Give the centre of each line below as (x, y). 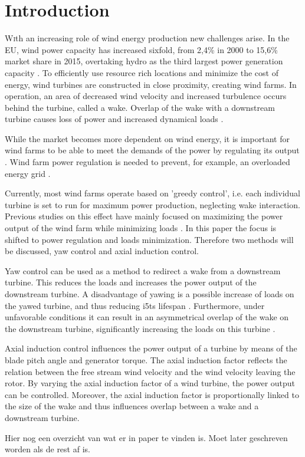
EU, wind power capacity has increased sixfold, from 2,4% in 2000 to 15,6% (141, 49)
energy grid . (28, 173)
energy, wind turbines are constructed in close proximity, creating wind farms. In (151, 84)
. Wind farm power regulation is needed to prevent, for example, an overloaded (147, 162)
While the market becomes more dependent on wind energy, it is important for (147, 138)
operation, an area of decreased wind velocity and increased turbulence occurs (146, 96)
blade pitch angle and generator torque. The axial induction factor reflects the (146, 359)
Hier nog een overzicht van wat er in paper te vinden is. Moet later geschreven (146, 437)
